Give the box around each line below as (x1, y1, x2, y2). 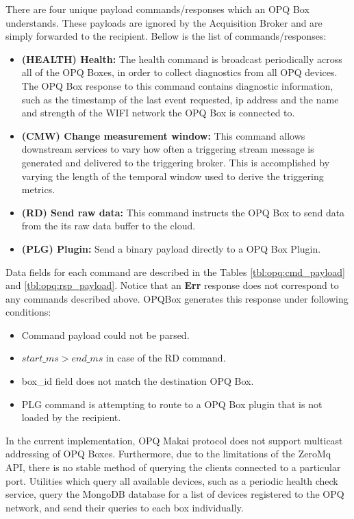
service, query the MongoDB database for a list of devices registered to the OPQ (5, 487, 344, 501)
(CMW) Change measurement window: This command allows (21, 128, 305, 142)
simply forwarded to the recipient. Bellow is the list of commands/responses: (5, 29, 327, 43)
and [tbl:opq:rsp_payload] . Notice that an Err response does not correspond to (5, 278, 339, 292)
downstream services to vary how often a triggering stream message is (21, 142, 314, 156)
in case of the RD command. (105, 351, 226, 365)
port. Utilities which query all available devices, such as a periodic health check (5, 473, 338, 488)
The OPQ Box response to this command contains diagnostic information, (21, 78, 333, 92)
